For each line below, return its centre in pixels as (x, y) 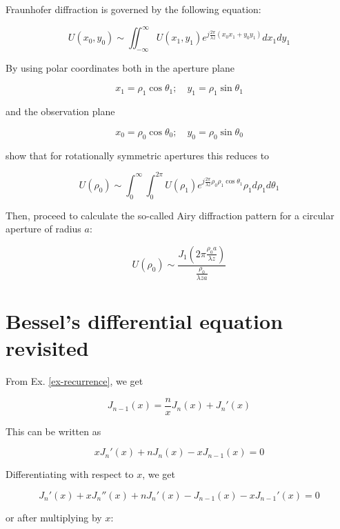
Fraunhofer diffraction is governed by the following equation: (133, 9)
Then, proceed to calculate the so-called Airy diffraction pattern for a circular (170, 215)
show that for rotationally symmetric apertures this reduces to (138, 155)
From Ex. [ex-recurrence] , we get (74, 381)
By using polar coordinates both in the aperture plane (120, 67)
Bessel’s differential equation (144, 320)
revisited (47, 348)
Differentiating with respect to (70, 474)
